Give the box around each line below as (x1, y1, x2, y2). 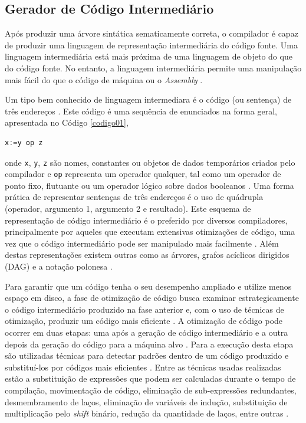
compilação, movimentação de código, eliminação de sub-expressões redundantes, (5, 383, 297, 396)
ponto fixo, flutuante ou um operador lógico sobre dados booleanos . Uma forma (5, 179, 294, 191)
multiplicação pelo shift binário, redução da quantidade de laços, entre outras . (5, 407, 289, 419)
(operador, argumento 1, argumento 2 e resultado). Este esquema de (5, 202, 251, 215)
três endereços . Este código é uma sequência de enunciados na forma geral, (5, 104, 277, 117)
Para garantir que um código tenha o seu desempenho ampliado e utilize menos (5, 280, 292, 292)
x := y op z (5, 138, 43, 147)
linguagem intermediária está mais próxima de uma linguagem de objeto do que (5, 50, 292, 63)
